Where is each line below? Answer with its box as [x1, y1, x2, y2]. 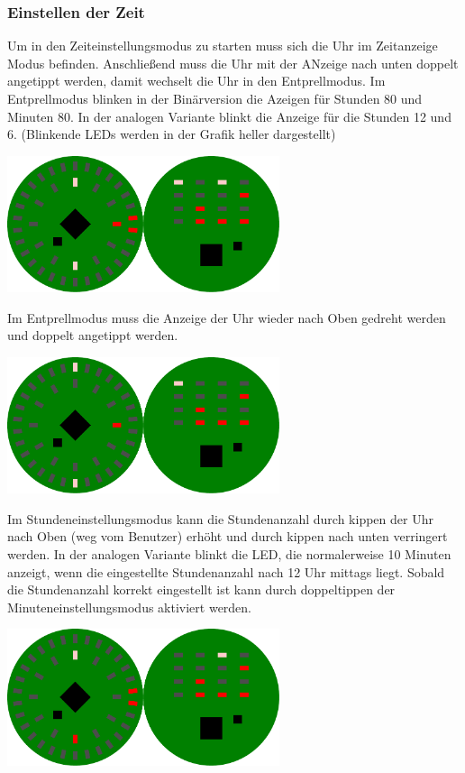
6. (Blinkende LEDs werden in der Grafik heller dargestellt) [7, 124, 336, 143]
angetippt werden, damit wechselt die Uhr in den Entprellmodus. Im [7, 71, 386, 90]
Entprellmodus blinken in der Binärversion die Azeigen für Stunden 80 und [7, 89, 423, 107]
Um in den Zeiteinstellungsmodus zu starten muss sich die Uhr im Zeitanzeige [7, 36, 438, 55]
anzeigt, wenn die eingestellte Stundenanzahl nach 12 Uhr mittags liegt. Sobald [7, 562, 445, 581]
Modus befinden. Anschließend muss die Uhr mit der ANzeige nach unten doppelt [7, 53, 459, 72]
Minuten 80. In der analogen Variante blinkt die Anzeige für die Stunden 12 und [7, 106, 451, 125]
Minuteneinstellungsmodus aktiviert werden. [7, 597, 252, 616]
